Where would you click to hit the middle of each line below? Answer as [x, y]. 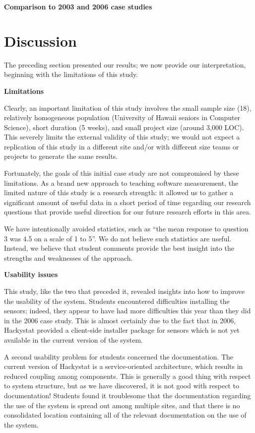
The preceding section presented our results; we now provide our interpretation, [125, 64]
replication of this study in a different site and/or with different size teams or [122, 146]
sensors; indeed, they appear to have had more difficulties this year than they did [127, 311]
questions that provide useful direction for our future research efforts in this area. [127, 212]
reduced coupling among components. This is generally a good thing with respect [127, 376]
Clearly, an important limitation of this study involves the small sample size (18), [128, 108]
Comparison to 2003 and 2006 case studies [78, 6]
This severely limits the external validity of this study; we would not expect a [122, 137]
